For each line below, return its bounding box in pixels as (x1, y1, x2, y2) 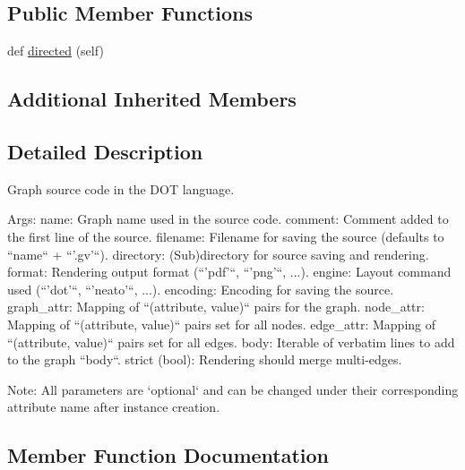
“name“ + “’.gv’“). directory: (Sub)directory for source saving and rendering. (7, 244, 429, 263)
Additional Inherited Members (7, 85, 297, 113)
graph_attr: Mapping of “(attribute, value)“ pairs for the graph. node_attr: (7, 297, 425, 316)
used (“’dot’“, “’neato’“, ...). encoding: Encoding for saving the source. (7, 279, 394, 298)
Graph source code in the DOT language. (7, 179, 235, 198)
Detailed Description (7, 137, 203, 165)
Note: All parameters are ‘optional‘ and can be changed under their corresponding (7, 380, 459, 398)
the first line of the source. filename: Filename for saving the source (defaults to (7, 226, 444, 245)
